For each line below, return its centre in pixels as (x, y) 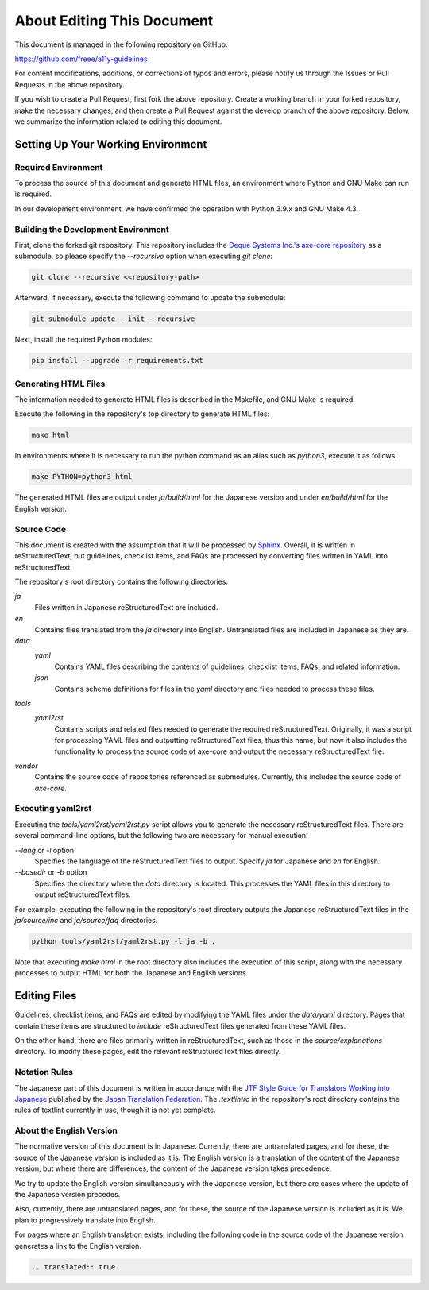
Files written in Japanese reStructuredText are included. (126, 607)
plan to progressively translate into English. (85, 1220)
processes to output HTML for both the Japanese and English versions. (131, 973)
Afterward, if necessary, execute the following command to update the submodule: (150, 298)
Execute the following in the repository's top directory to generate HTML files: (142, 414)
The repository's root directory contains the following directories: (121, 582)
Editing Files (46, 996)
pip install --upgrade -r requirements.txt (118, 361)
